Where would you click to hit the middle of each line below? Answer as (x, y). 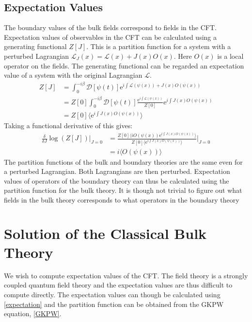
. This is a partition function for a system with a (159, 46)
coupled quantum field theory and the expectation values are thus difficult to (118, 285)
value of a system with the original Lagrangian (73, 75)
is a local (230, 56)
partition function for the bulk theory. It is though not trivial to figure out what (123, 190)
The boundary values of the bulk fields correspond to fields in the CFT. (110, 27)
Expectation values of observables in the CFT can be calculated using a (110, 37)
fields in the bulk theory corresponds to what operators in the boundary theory (122, 199)
